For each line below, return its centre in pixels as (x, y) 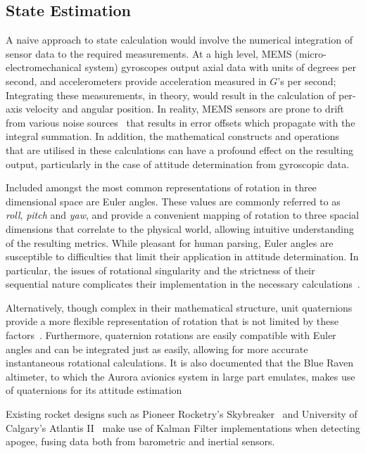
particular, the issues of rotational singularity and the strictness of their (160, 270)
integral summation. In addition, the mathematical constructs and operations (172, 136)
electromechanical (44, 67)
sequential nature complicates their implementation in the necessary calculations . (183, 284)
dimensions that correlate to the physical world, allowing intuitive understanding (180, 228)
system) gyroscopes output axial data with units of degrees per (220, 67)
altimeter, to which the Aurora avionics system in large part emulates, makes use (181, 376)
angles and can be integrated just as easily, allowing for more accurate (157, 349)
